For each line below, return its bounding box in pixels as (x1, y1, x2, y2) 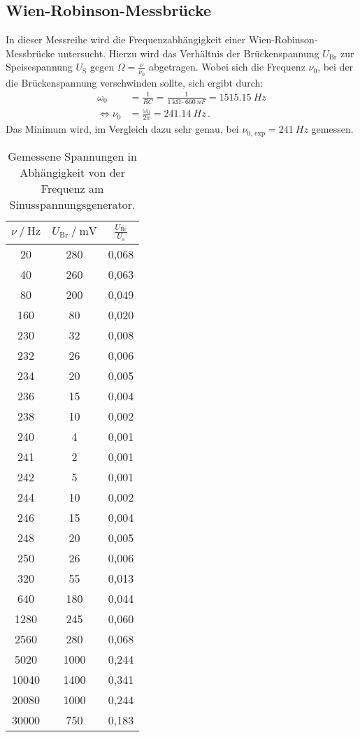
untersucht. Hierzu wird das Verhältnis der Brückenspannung (57, 45, 319, 60)
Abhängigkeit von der (20, 163, 125, 180)
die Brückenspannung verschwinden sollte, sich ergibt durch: (6, 75, 264, 89)
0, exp (247, 129, 266, 137)
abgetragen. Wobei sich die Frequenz (148, 59, 305, 74)
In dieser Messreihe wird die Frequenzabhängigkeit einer (6, 32, 246, 47)
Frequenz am (41, 180, 104, 196)
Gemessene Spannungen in (8, 147, 137, 164)
